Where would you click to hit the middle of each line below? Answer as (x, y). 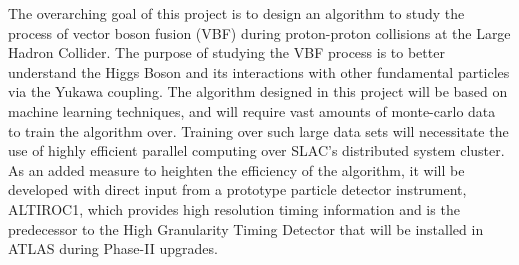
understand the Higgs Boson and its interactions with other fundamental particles (259, 71)
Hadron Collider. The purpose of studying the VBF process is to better (226, 52)
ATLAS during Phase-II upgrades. (113, 248)
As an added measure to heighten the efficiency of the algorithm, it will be (236, 169)
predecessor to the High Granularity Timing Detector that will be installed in (246, 228)
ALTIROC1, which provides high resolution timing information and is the (234, 208)
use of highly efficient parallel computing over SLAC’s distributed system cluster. (256, 150)
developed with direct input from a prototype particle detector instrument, (237, 189)
